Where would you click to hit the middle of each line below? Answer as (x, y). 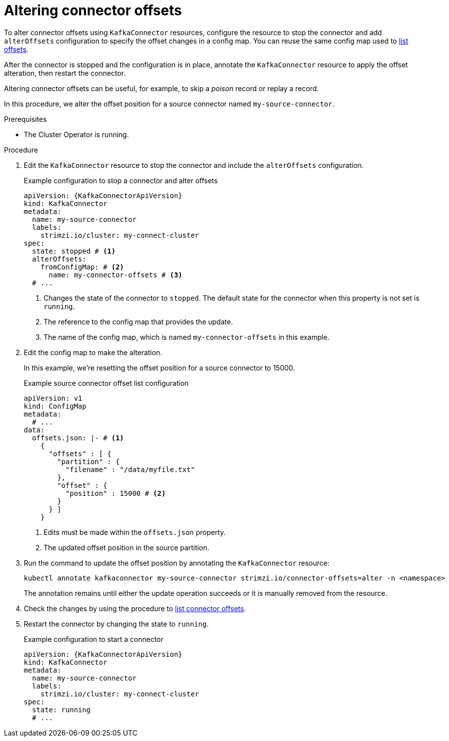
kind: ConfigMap (55, 406)
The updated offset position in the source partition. (126, 547)
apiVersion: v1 (53, 398)
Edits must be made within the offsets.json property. (135, 532)
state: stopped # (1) (74, 251)
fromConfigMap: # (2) (82, 267)
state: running (61, 710)
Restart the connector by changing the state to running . (116, 624)
